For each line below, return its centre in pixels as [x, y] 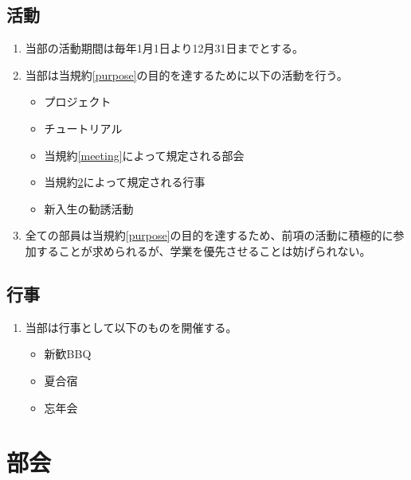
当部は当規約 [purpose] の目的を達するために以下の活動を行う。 [186, 74]
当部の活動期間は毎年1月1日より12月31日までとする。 [164, 48]
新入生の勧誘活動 [89, 208]
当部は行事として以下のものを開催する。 [131, 327]
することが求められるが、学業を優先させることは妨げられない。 [204, 250]
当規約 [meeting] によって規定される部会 [144, 155]
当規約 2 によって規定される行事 [125, 182]
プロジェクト [78, 101]
